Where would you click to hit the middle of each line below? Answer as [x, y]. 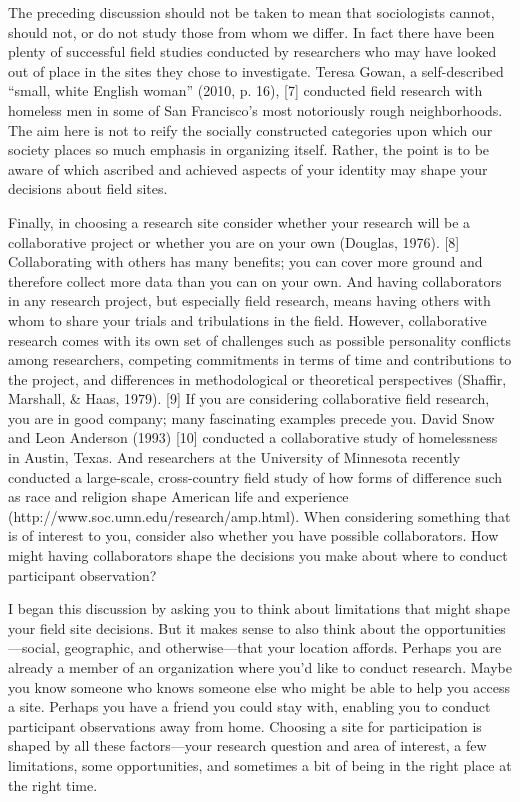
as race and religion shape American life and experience [178, 496]
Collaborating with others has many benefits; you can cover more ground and [245, 261]
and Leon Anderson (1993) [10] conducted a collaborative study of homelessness [253, 437]
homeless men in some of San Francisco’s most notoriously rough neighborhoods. [255, 109]
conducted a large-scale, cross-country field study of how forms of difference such [255, 476]
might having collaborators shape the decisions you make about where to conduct [258, 555]
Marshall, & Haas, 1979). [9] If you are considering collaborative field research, [249, 398]
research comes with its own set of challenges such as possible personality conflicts [259, 339]
